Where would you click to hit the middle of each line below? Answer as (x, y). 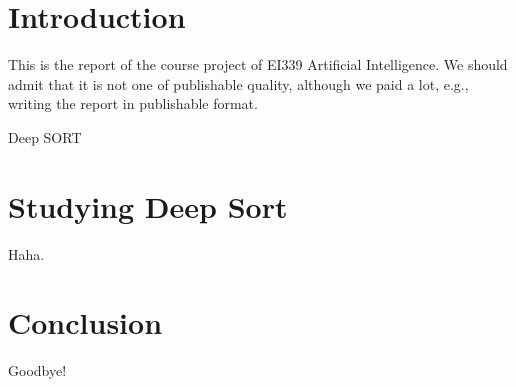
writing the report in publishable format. (133, 103)
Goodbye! (37, 370)
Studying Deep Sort (148, 205)
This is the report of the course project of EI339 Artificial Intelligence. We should (258, 64)
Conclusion (85, 322)
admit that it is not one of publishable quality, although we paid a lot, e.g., (238, 83)
